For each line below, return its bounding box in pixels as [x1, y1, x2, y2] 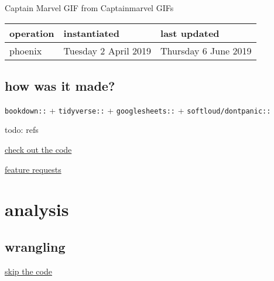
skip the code [5, 265, 52, 277]
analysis [5, 197, 69, 221]
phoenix [9, 43, 42, 57]
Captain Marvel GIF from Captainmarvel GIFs [5, 2, 174, 13]
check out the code [5, 143, 72, 156]
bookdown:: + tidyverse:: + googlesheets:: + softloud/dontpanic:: [5, 104, 271, 116]
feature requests [5, 163, 61, 175]
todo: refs [5, 124, 39, 136]
